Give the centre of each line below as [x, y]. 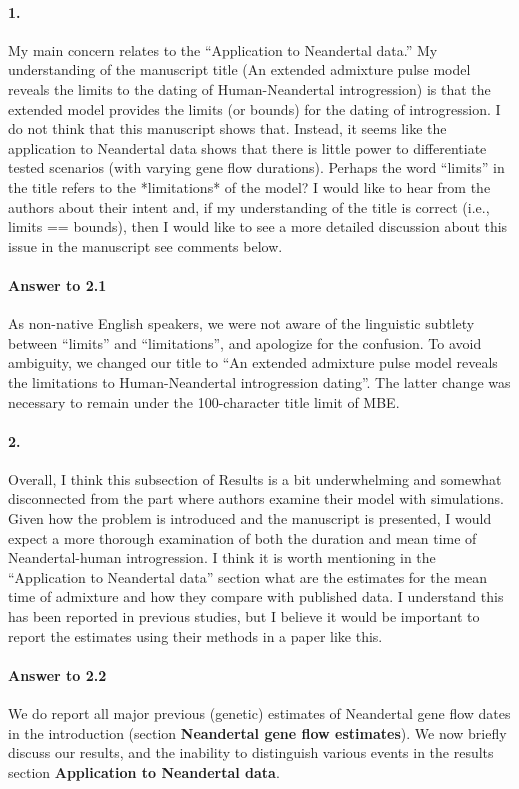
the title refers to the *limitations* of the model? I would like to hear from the [249, 186]
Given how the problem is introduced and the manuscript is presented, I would [250, 518]
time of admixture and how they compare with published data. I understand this [256, 596]
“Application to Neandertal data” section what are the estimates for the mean [248, 576]
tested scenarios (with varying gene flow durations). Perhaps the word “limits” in [256, 167]
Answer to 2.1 [57, 284]
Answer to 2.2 [57, 674]
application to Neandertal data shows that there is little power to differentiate [247, 147]
